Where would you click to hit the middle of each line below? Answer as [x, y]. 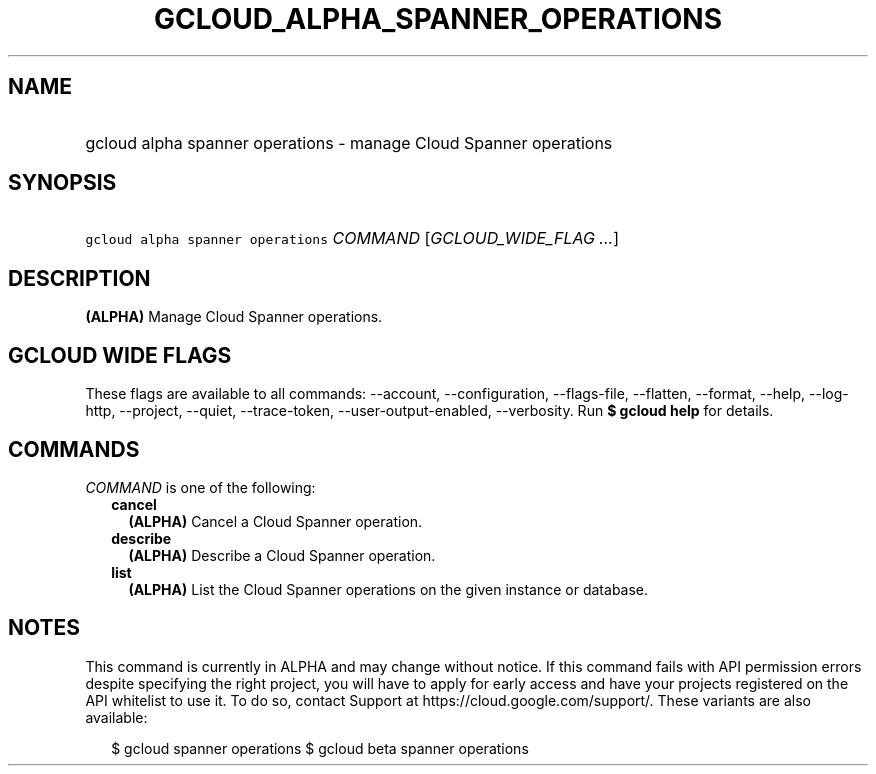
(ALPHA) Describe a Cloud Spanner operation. [282, 555]
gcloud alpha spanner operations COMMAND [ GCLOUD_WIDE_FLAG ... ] [352, 238]
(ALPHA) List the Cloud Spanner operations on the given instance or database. [388, 589]
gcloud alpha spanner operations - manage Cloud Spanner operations [349, 142]
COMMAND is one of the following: [200, 487]
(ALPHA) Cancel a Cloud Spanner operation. [275, 521]
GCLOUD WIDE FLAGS [120, 355]
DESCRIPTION [79, 278]
